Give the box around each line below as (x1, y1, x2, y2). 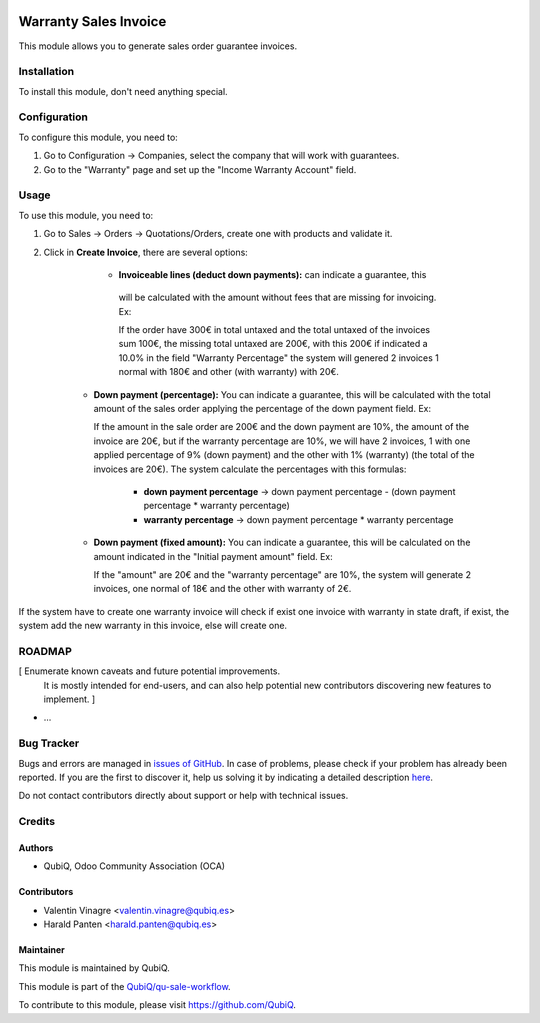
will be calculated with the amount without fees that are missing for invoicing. (118, 291, 437, 304)
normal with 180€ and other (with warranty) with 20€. (118, 366, 340, 378)
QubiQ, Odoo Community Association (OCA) (43, 860, 225, 872)
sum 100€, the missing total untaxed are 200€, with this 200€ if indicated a (118, 338, 429, 350)
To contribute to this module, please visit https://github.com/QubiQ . (18, 999, 297, 1011)
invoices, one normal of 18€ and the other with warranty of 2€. (93, 583, 352, 595)
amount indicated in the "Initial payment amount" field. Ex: (93, 550, 334, 562)
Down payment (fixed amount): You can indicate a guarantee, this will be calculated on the (93, 536, 471, 549)
